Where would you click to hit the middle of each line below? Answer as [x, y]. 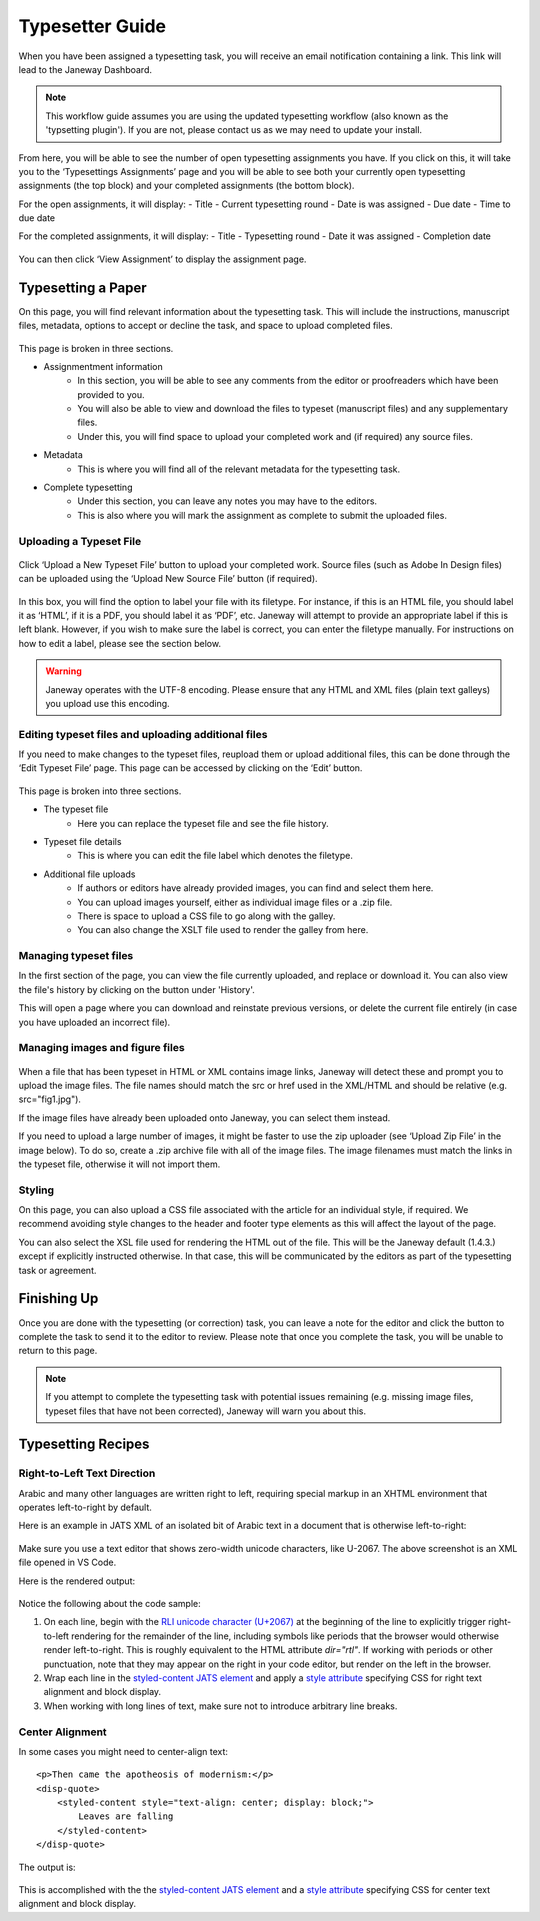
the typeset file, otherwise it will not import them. [119, 1164]
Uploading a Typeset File [80, 541]
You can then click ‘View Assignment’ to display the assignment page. [162, 259]
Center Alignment [62, 1732]
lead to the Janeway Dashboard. [85, 69]
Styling [36, 1190]
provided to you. [111, 394]
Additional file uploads [89, 874]
